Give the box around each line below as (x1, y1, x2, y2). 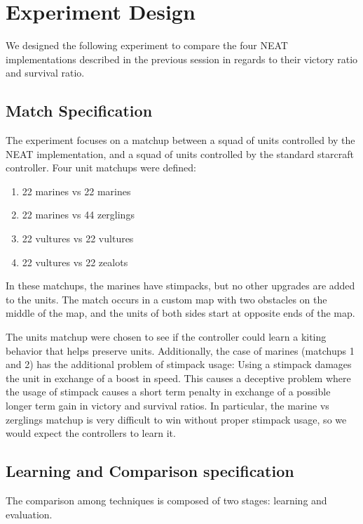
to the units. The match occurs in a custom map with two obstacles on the (6, 292, 327, 306)
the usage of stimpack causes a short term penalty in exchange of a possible (6, 384, 331, 399)
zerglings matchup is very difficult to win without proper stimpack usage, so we (6, 412, 347, 426)
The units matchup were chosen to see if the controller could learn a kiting (6, 329, 327, 344)
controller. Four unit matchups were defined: (6, 160, 196, 175)
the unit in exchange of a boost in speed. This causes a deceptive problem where (6, 370, 351, 385)
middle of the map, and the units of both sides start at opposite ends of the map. (6, 306, 355, 320)
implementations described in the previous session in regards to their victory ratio (6, 51, 358, 66)
